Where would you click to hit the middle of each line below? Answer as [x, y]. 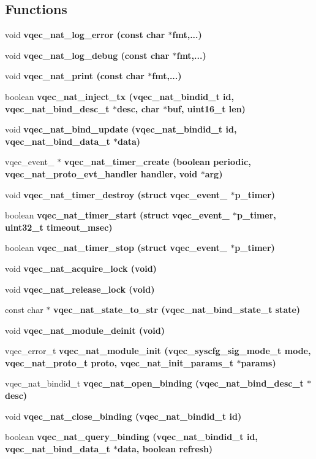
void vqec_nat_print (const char [75, 76]
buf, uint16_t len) [206, 108]
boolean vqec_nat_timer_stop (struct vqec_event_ [116, 248]
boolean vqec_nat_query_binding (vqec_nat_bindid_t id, [131, 437]
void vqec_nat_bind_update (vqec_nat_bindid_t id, [121, 129]
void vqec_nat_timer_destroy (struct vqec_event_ [116, 194]
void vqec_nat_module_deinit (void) [85, 330]
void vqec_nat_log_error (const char [85, 35]
